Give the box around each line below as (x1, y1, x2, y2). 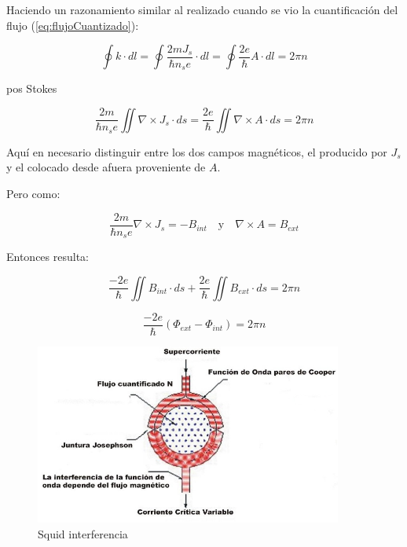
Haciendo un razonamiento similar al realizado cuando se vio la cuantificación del (6, 2, 398, 17)
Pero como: (6, 185, 60, 202)
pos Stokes (6, 80, 57, 97)
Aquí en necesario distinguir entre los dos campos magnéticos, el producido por (6, 143, 387, 160)
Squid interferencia (38, 525, 128, 541)
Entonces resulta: (6, 248, 89, 265)
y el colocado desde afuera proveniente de (6, 159, 206, 175)
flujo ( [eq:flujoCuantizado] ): (6, 17, 139, 33)
